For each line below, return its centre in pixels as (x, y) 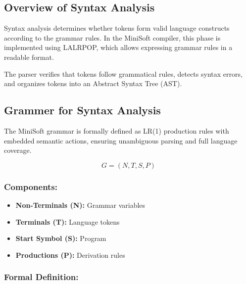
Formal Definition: (41, 277)
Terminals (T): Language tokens (68, 221)
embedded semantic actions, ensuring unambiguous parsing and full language (121, 140)
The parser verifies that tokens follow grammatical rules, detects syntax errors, (123, 73)
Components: (31, 186)
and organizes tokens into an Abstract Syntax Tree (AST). (93, 83)
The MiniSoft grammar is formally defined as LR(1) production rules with (117, 130)
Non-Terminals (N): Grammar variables (80, 205)
